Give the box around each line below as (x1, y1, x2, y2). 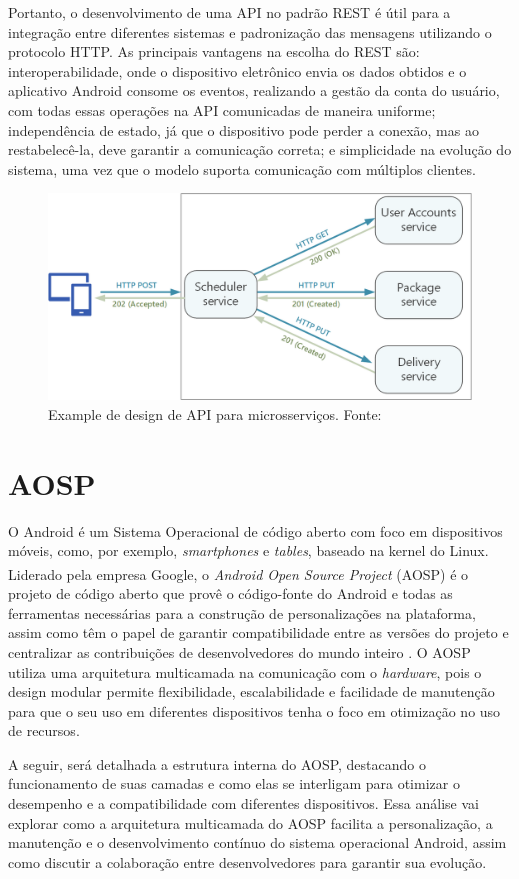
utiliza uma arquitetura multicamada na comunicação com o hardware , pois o (8, 661, 482, 682)
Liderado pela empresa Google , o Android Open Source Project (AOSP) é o (8, 563, 469, 584)
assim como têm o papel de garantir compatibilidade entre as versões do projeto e (8, 622, 509, 643)
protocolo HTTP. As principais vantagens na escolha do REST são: (8, 41, 420, 62)
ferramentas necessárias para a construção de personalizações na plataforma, (8, 602, 476, 623)
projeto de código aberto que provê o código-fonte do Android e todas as (8, 583, 453, 604)
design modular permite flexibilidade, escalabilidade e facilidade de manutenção (8, 681, 495, 702)
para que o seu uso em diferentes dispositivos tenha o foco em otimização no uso (8, 700, 501, 721)
